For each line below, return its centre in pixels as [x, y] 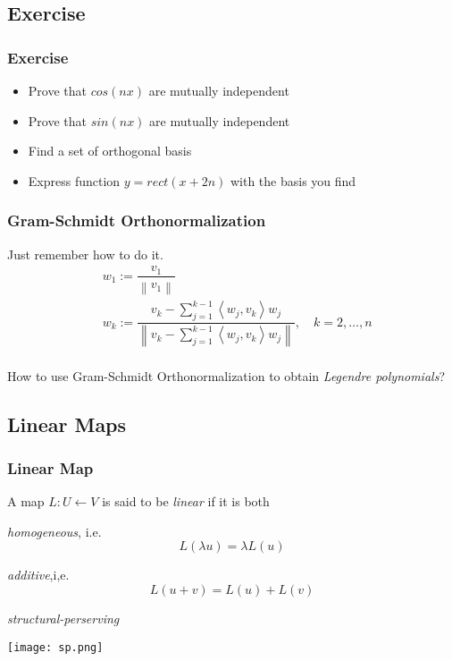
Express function [74, 180]
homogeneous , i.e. [54, 531]
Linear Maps [67, 424]
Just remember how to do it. [85, 254]
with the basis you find [293, 180]
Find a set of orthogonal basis [110, 151]
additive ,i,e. [38, 575]
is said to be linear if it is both [186, 501]
